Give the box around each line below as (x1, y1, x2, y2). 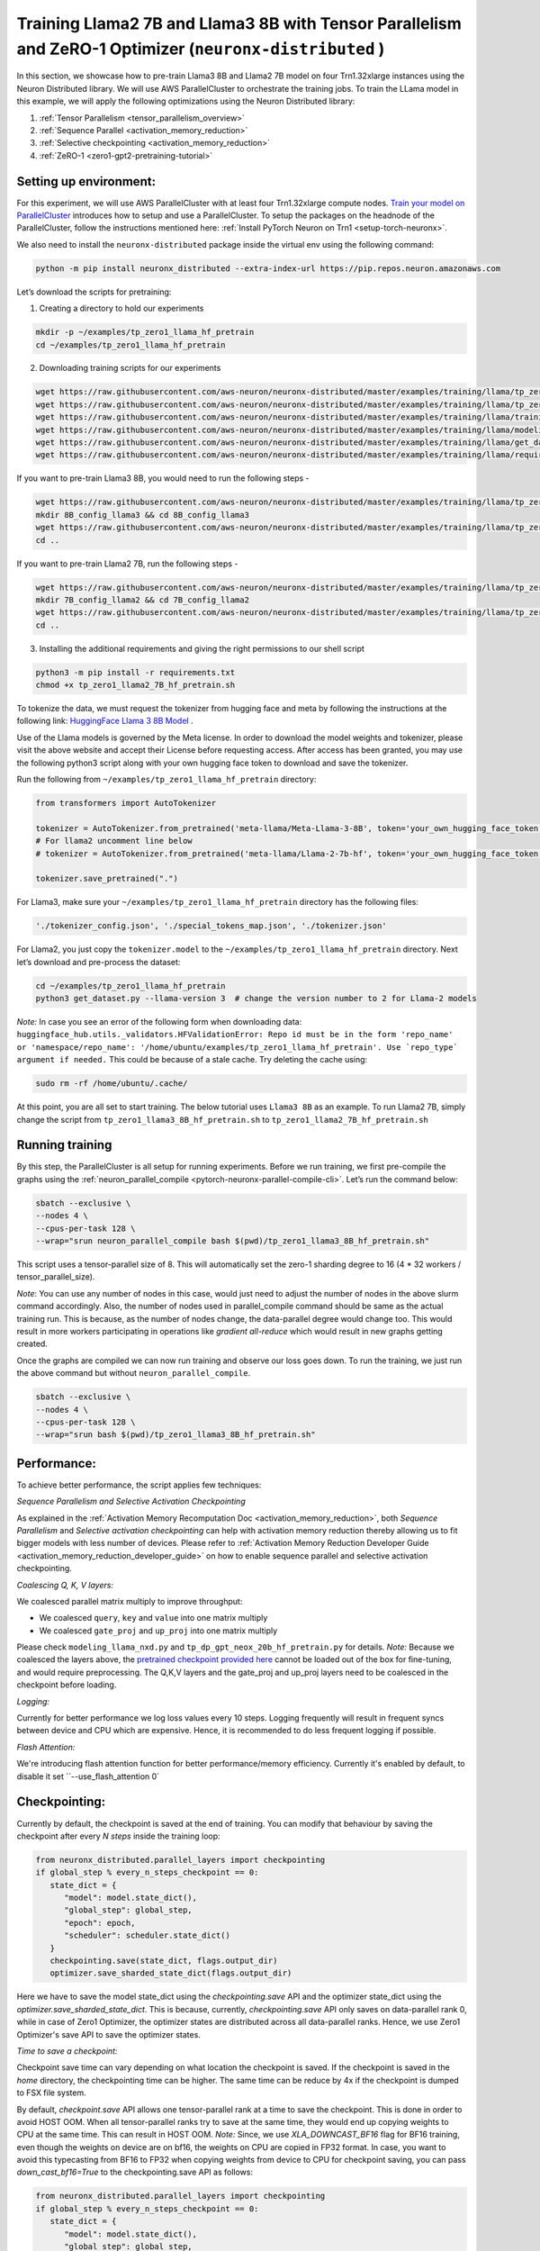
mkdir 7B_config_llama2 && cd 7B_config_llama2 (35, 594, 249, 605)
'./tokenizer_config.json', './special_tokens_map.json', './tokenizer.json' (35, 921, 387, 931)
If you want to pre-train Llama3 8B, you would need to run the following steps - (16, 473, 310, 484)
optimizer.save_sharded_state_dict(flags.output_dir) (49, 1968, 292, 1978)
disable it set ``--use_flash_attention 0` (16, 1770, 160, 1782)
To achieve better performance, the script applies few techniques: (16, 1479, 262, 1490)
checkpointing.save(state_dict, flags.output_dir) (49, 1956, 278, 1966)
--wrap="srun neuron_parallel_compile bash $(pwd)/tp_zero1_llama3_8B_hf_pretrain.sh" (35, 1236, 430, 1246)
